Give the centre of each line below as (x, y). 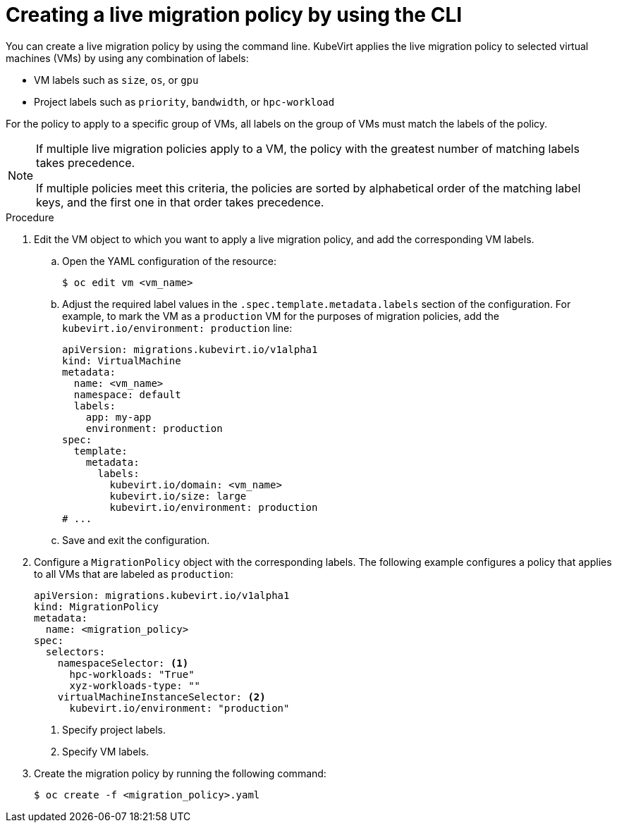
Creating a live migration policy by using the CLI (234, 15)
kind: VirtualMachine (122, 360)
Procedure (30, 217)
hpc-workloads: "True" (132, 674)
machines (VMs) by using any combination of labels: (127, 58)
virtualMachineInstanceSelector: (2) (161, 697)
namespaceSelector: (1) (123, 663)
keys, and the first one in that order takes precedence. (180, 202)
